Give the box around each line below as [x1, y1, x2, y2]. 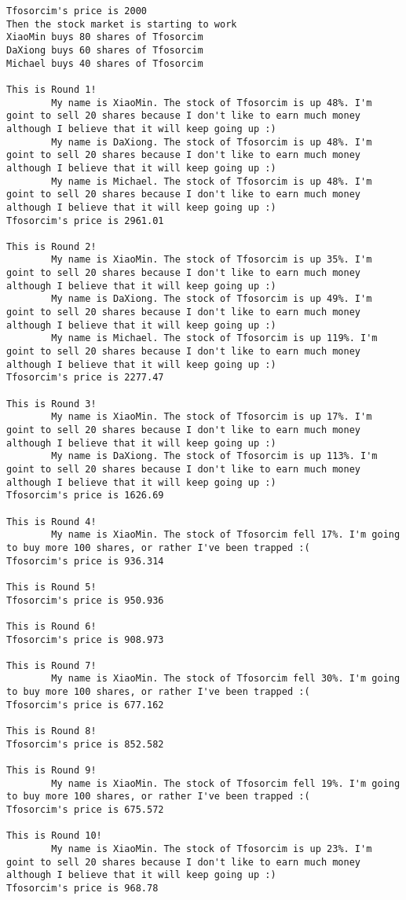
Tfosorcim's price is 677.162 [6, 699, 164, 711]
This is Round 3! [6, 398, 97, 410]
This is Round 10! [6, 830, 102, 842]
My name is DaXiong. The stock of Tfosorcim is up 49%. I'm [51, 293, 372, 305]
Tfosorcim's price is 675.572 [6, 804, 164, 816]
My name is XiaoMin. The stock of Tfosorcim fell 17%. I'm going [51, 529, 401, 541]
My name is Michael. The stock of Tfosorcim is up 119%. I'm [51, 332, 378, 344]
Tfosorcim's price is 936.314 [6, 555, 164, 567]
